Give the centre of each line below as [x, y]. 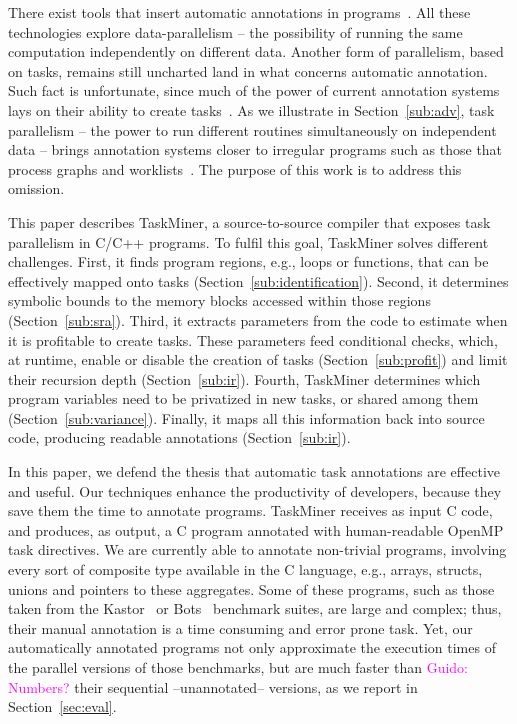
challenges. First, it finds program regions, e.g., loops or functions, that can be [248, 261]
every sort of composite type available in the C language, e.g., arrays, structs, [245, 569]
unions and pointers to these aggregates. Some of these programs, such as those [251, 588]
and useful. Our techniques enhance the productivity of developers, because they [255, 490]
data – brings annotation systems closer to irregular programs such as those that [255, 149]
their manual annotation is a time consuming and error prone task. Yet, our [240, 627]
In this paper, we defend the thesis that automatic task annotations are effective [254, 471]
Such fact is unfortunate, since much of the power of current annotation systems [254, 90]
